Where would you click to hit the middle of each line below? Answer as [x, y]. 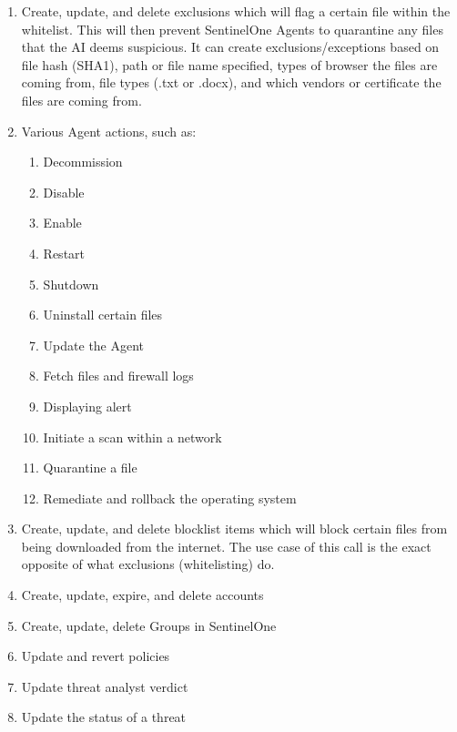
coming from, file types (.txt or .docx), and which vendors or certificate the [231, 82]
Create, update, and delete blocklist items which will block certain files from [234, 529]
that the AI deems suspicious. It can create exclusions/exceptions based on [230, 47]
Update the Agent [94, 345]
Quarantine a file [90, 468]
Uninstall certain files [103, 315]
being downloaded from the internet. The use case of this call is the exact [226, 546]
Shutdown [71, 284]
